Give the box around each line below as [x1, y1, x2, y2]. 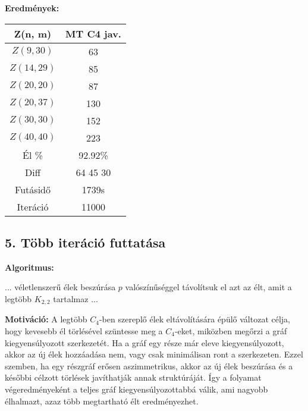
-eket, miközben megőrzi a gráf [174, 325, 287, 337]
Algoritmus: [5, 261, 54, 273]
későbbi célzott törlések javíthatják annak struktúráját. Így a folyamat [5, 371, 262, 384]
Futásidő [15, 182, 51, 196]
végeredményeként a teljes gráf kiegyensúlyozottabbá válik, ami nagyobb [5, 383, 268, 395]
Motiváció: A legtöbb [5, 313, 87, 325]
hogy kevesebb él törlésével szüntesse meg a [5, 325, 163, 337]
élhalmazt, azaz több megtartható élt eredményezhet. [5, 394, 199, 407]
